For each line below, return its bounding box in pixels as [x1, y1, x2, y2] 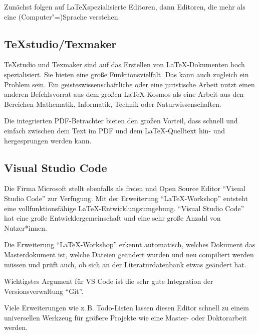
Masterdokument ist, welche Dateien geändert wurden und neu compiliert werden [4, 249, 254, 259]
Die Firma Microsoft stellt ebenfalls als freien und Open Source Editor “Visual [4, 183, 245, 194]
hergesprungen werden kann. [4, 135, 92, 145]
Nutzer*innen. [4, 222, 48, 233]
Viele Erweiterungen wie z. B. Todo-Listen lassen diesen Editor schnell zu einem [4, 302, 249, 313]
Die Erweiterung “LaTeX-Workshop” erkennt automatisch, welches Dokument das [4, 239, 255, 250]
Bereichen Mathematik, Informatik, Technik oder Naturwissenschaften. [4, 98, 221, 109]
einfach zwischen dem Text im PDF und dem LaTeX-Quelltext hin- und [4, 125, 225, 135]
